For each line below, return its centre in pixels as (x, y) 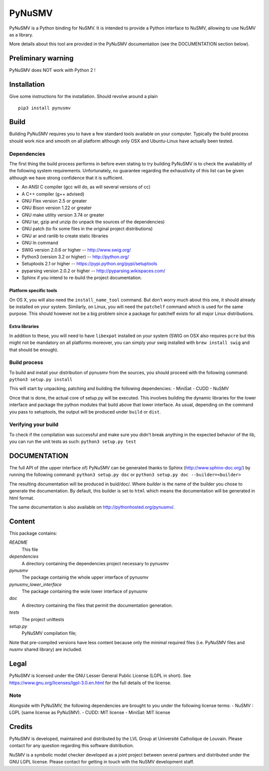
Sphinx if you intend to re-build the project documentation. (82, 278)
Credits (21, 727)
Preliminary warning (41, 58)
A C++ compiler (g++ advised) (53, 194)
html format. (22, 498)
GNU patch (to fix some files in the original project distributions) (87, 229)
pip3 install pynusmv (44, 108)
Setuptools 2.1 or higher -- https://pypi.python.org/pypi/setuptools (89, 264)
